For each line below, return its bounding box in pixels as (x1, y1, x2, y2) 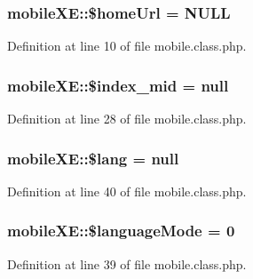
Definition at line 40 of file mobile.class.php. (7, 181, 247, 200)
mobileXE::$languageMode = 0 (7, 219, 235, 242)
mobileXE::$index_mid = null (7, 74, 229, 96)
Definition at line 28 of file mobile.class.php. (7, 109, 247, 128)
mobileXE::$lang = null (7, 147, 179, 169)
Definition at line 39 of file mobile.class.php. (7, 254, 247, 273)
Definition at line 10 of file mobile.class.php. (7, 36, 247, 55)
